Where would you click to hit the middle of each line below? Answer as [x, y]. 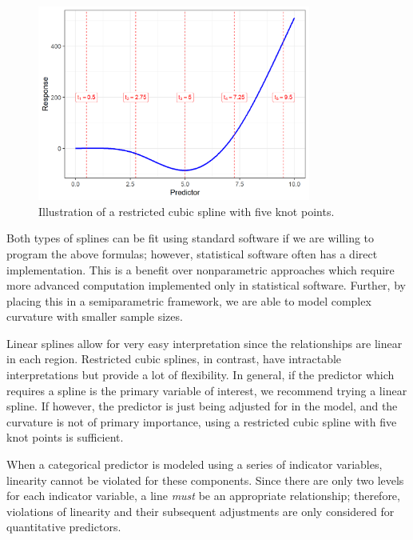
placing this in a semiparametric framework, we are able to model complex [189, 300]
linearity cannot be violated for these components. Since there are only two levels [205, 480]
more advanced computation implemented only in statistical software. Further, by [206, 285]
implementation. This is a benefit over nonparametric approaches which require [201, 269]
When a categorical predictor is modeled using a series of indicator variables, [195, 464]
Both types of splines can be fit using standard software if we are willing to [191, 238]
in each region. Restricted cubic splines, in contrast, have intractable [174, 359]
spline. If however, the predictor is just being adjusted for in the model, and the [202, 406]
